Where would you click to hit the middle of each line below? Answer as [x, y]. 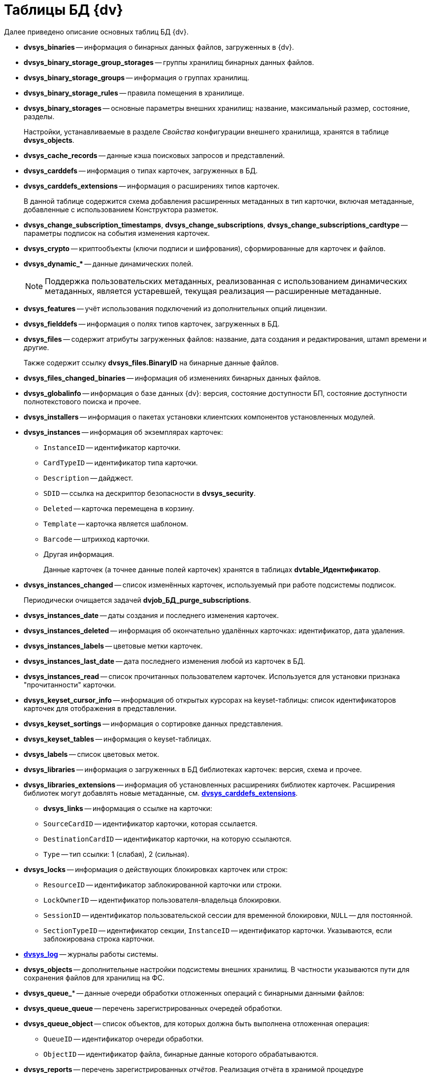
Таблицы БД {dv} [64, 10]
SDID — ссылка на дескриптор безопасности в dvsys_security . [150, 493]
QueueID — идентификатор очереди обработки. [124, 1039]
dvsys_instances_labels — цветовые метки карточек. [113, 646]
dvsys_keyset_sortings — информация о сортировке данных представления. [153, 723]
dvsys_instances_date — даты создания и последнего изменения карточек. [151, 615]
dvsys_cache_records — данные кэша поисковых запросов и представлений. [154, 155]
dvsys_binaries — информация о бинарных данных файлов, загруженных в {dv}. [159, 47]
